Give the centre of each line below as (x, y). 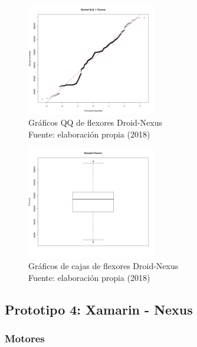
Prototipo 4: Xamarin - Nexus (99, 309)
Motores (25, 338)
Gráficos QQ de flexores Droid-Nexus (95, 122)
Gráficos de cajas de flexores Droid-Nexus (104, 266)
